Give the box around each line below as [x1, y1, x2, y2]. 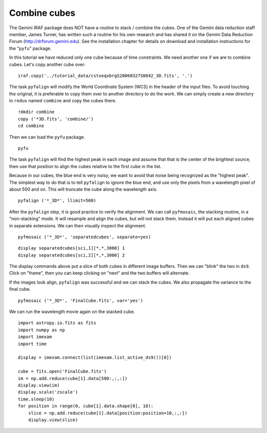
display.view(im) [18, 382, 60, 388]
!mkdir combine [18, 109, 55, 115]
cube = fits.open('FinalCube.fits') [18, 369, 107, 374]
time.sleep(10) [18, 396, 55, 402]
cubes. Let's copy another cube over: [9, 61, 86, 67]
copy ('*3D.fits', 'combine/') [18, 116, 94, 122]
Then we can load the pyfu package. [9, 134, 86, 140]
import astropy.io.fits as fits [18, 320, 96, 326]
